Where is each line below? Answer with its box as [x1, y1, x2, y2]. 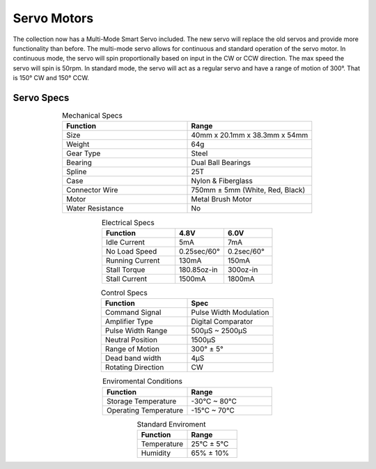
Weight [66, 139, 90, 149]
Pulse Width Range [104, 326, 168, 336]
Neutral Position [104, 335, 158, 345]
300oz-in [227, 265, 258, 275]
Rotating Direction [104, 362, 164, 372]
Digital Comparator [191, 317, 253, 327]
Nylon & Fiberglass [191, 176, 253, 186]
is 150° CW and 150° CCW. [13, 74, 90, 82]
